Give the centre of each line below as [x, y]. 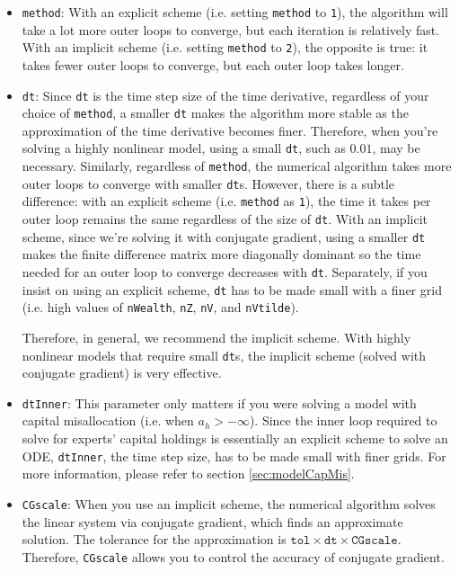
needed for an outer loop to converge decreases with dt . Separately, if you [225, 271]
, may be [396, 148]
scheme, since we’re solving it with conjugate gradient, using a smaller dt [224, 236]
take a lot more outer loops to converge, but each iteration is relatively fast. [231, 29]
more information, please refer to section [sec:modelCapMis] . [188, 474]
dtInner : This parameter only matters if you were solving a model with [219, 402]
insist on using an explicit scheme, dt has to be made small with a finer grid [232, 289]
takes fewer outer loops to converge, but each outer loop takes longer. [213, 64]
